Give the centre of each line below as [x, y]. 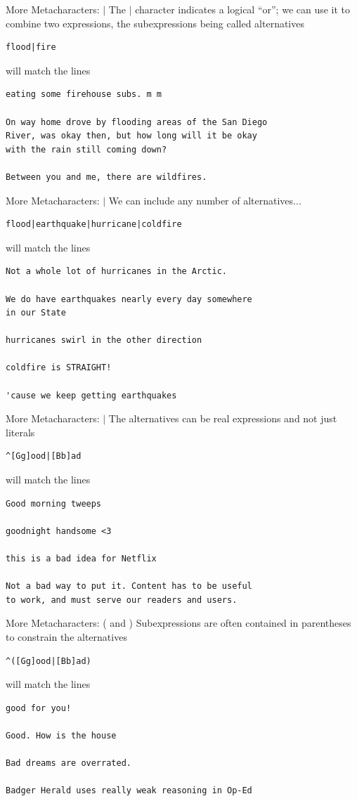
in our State [36, 313]
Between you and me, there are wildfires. [106, 177]
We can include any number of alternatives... [205, 200]
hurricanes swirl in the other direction [104, 340]
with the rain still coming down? [86, 149]
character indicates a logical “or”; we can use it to [243, 9]
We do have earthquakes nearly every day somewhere [129, 299]
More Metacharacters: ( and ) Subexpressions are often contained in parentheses [178, 623]
